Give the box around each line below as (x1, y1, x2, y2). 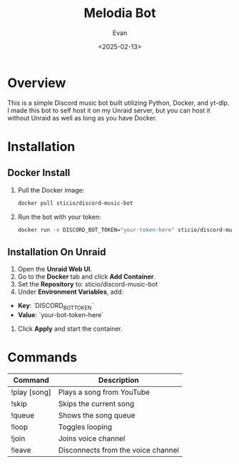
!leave (11, 445, 31, 455)
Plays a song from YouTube (58, 387, 150, 397)
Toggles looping (58, 422, 113, 432)
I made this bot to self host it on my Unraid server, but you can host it (7, 105, 210, 115)
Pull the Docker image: (17, 185, 85, 194)
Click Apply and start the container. (17, 324, 123, 333)
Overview (7, 75, 66, 91)
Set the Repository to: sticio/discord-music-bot (17, 280, 158, 289)
